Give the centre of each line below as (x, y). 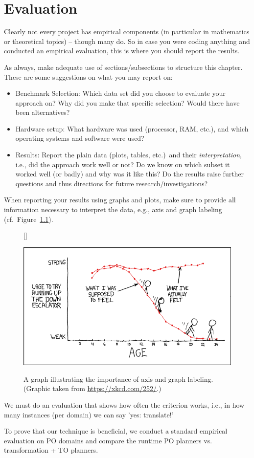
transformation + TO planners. (51, 450)
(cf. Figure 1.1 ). (29, 219)
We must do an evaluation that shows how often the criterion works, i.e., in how (124, 404)
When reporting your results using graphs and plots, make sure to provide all (120, 200)
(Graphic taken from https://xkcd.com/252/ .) (92, 388)
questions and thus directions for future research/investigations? (112, 183)
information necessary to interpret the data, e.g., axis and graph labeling (113, 209)
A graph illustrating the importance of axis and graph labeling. (118, 379)
